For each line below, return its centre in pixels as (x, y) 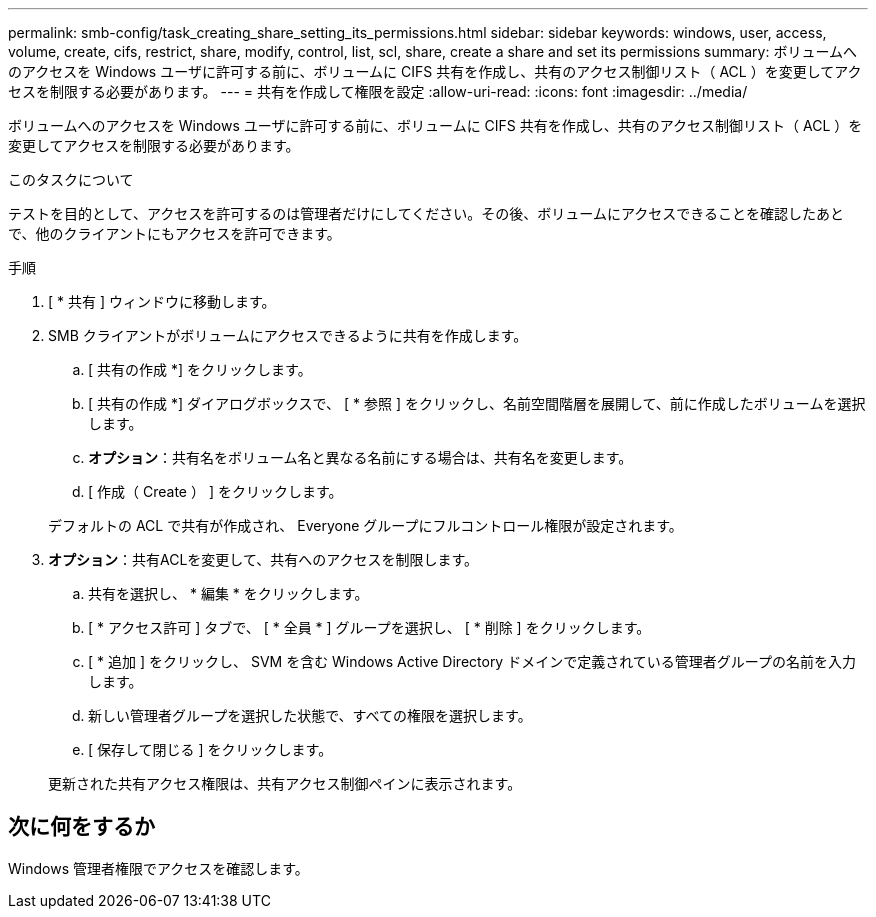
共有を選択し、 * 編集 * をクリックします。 (228, 593)
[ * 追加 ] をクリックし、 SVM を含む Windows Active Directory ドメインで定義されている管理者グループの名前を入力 (472, 661)
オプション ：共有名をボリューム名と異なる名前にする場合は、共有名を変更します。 (360, 457)
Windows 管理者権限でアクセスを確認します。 (158, 868)
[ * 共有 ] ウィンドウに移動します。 (162, 301)
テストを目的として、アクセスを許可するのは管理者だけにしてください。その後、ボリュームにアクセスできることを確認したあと (426, 213)
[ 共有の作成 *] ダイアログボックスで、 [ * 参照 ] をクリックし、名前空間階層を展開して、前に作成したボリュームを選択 (477, 403)
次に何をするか (81, 827)
